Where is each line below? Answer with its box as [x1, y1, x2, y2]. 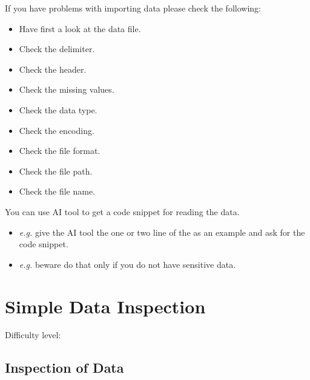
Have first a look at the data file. [19, 22, 141, 35]
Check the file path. [19, 164, 93, 177]
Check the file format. [19, 144, 101, 157]
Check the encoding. [19, 124, 94, 136]
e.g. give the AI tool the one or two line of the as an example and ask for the [19, 225, 305, 238]
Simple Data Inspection [5, 293, 206, 318]
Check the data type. [19, 103, 97, 116]
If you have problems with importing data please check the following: [5, 2, 261, 14]
